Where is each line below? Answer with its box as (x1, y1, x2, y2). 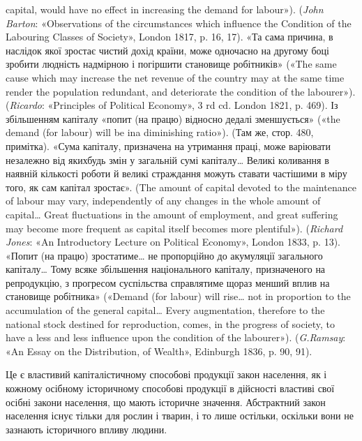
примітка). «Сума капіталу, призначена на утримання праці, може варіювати (6, 138, 331, 153)
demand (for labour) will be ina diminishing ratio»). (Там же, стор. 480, (6, 125, 314, 140)
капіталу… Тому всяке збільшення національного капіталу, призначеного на (6, 262, 326, 276)
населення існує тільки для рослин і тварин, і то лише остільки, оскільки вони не (6, 408, 354, 423)
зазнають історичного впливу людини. (6, 421, 167, 436)
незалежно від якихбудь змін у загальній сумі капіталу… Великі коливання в (6, 152, 329, 167)
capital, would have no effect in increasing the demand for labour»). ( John (6, 2, 324, 16)
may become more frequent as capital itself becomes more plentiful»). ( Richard (6, 221, 343, 235)
